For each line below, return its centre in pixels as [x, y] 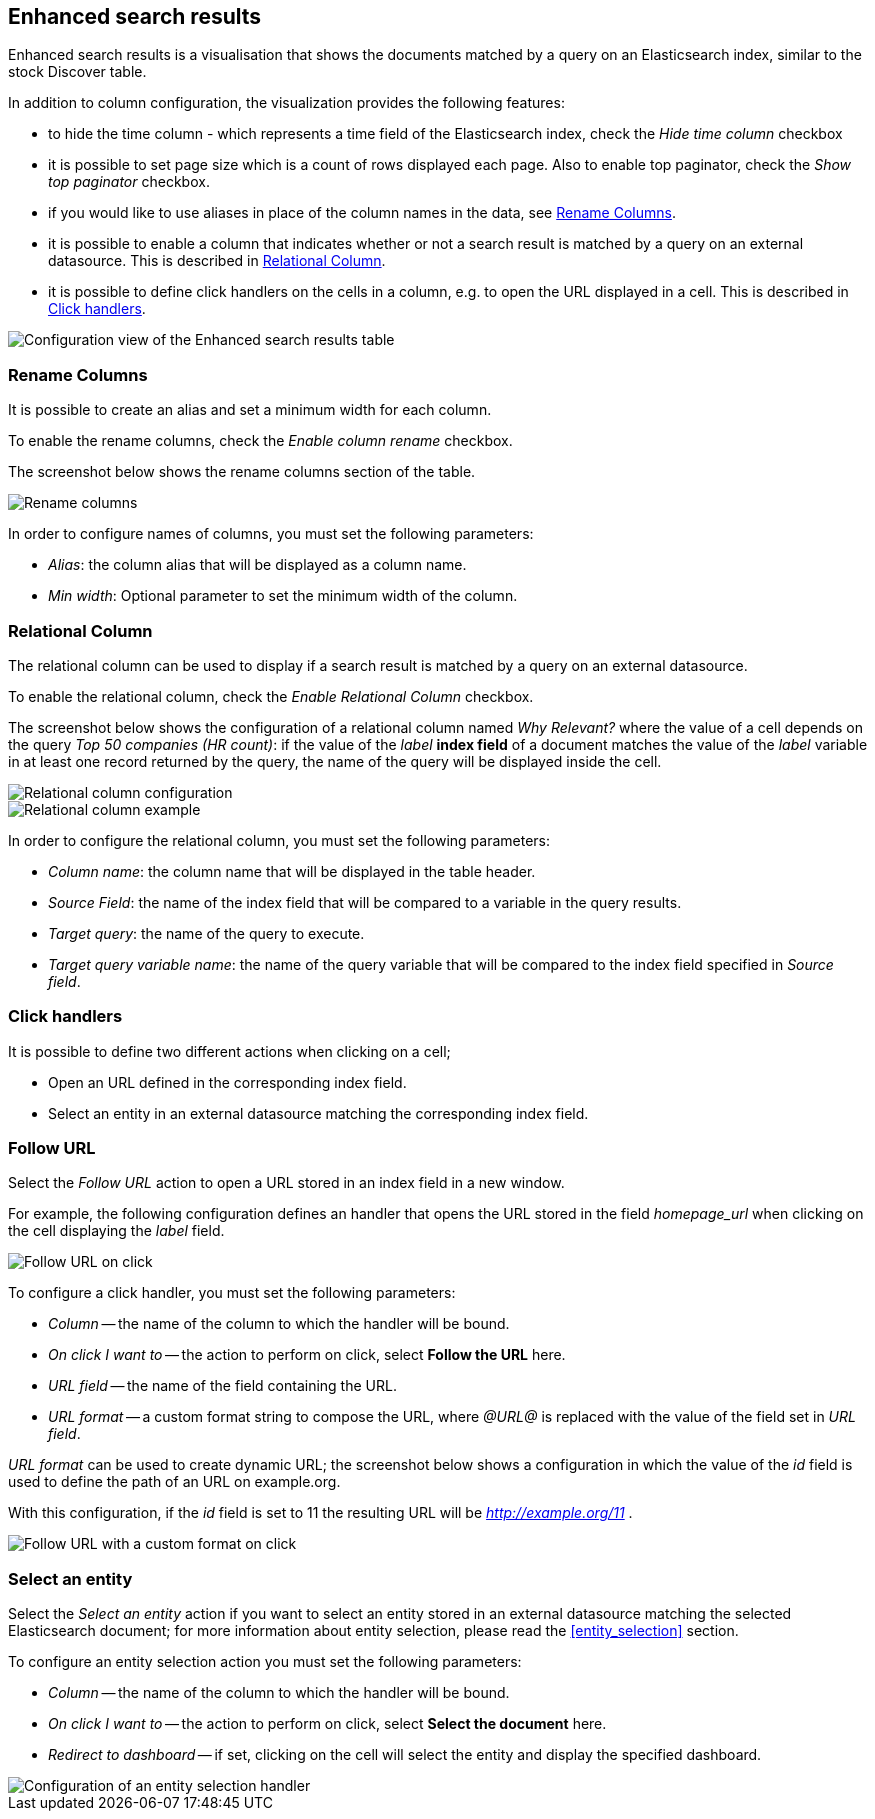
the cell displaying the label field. [116, 1231]
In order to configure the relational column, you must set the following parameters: [279, 840]
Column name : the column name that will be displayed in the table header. [292, 871]
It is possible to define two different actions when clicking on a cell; [229, 1051]
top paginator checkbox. [129, 182]
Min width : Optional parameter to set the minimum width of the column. [283, 596]
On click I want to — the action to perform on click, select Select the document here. [327, 1724]
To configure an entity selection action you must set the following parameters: [265, 1662]
